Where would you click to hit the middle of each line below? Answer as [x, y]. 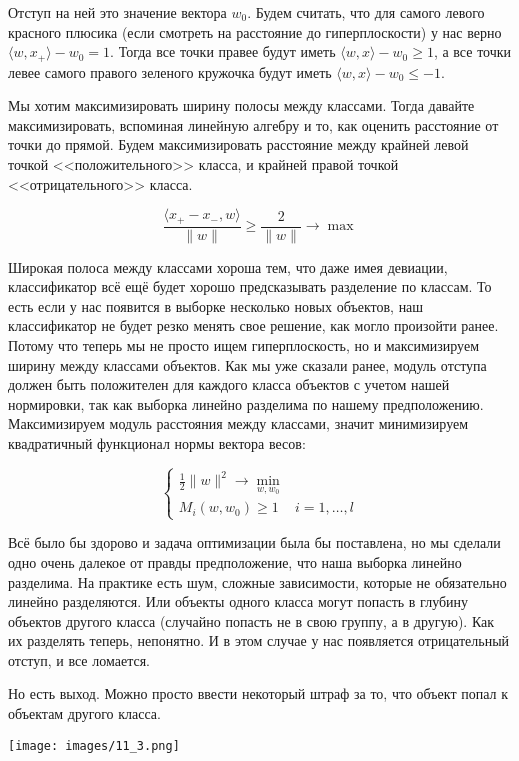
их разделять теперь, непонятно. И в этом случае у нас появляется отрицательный [259, 640]
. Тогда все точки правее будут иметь [223, 51]
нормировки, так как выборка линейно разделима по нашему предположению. [246, 403]
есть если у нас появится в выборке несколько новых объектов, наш [216, 305]
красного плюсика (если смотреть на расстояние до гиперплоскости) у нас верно [255, 31]
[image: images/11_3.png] [94, 745]
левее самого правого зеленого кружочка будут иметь [170, 71]
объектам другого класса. [84, 713]
